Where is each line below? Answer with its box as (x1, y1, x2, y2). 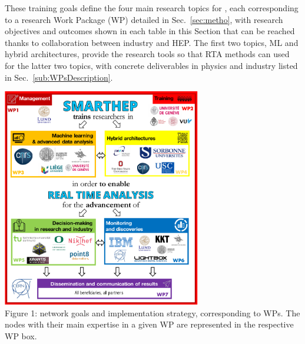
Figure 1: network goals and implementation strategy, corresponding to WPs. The (5, 306, 300, 319)
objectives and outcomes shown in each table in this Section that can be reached (5, 25, 295, 37)
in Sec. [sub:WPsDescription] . (5, 71, 113, 83)
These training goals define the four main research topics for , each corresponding (5, 2, 299, 14)
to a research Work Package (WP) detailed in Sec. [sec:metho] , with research (5, 13, 283, 25)
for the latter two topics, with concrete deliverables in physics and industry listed (5, 59, 298, 71)
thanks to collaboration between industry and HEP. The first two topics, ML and (5, 36, 299, 48)
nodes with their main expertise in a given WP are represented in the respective (5, 318, 294, 330)
